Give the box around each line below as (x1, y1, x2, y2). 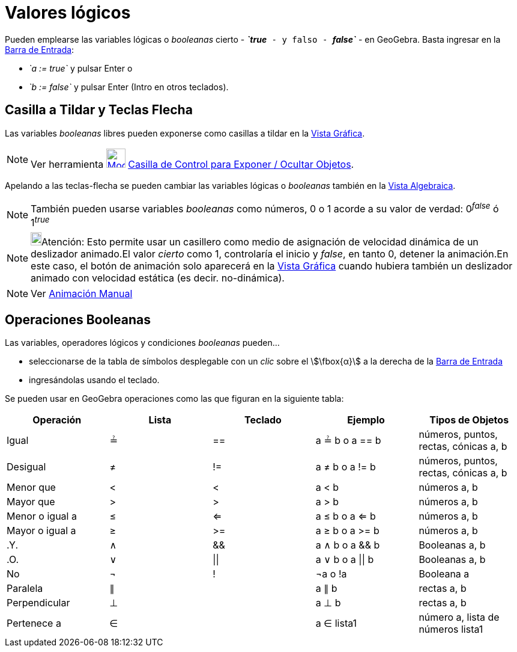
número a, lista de (419, 611, 500, 624)
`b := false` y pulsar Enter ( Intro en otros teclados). (29, 81, 229, 92)
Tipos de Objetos (429, 414, 509, 426)
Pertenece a (7, 617, 61, 630)
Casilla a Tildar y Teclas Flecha (5, 102, 193, 118)
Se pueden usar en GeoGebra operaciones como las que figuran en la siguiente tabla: (5, 393, 344, 404)
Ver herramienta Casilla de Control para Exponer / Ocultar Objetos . (31, 158, 354, 170)
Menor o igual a (7, 510, 77, 523)
